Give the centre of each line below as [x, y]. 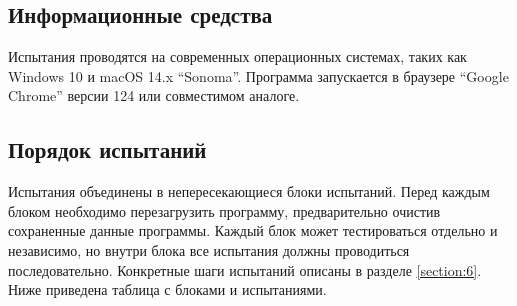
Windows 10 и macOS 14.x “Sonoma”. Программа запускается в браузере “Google [258, 75]
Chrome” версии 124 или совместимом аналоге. [154, 95]
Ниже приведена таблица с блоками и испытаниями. [167, 289]
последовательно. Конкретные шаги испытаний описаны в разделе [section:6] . [245, 269]
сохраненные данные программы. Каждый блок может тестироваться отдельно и [253, 230]
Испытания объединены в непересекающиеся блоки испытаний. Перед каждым [249, 191]
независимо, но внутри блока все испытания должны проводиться [209, 249]
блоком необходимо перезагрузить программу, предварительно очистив [224, 210]
